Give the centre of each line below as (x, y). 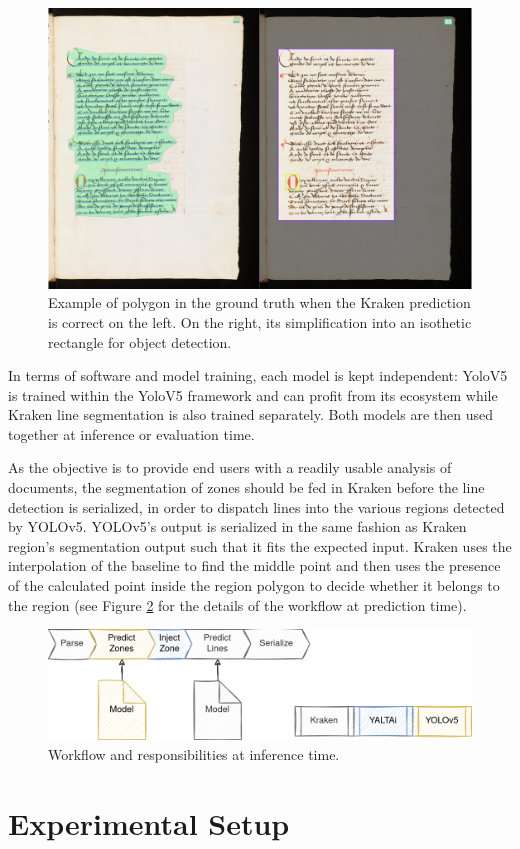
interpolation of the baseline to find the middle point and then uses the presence (254, 565)
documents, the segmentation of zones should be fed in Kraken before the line (246, 487)
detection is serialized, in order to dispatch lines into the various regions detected (256, 506)
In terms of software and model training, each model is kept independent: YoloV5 (258, 375)
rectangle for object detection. (140, 341)
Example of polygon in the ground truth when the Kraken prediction (259, 302)
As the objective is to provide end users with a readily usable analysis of (230, 467)
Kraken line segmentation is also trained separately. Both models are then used (250, 414)
